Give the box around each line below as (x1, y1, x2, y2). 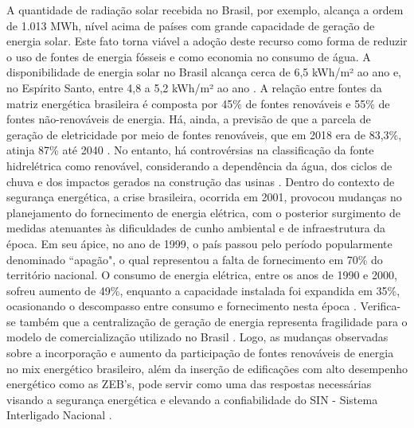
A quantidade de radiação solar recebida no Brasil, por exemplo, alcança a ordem (6, 2, 404, 18)
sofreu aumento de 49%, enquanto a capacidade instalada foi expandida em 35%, (6, 282, 400, 298)
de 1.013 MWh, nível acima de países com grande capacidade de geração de (6, 17, 375, 33)
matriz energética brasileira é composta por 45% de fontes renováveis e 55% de (6, 95, 390, 111)
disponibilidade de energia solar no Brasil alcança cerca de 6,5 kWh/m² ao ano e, (6, 64, 401, 80)
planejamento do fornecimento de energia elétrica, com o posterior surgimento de (6, 204, 401, 220)
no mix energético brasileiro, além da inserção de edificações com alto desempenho (6, 360, 408, 376)
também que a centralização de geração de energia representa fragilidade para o (19, 313, 408, 329)
